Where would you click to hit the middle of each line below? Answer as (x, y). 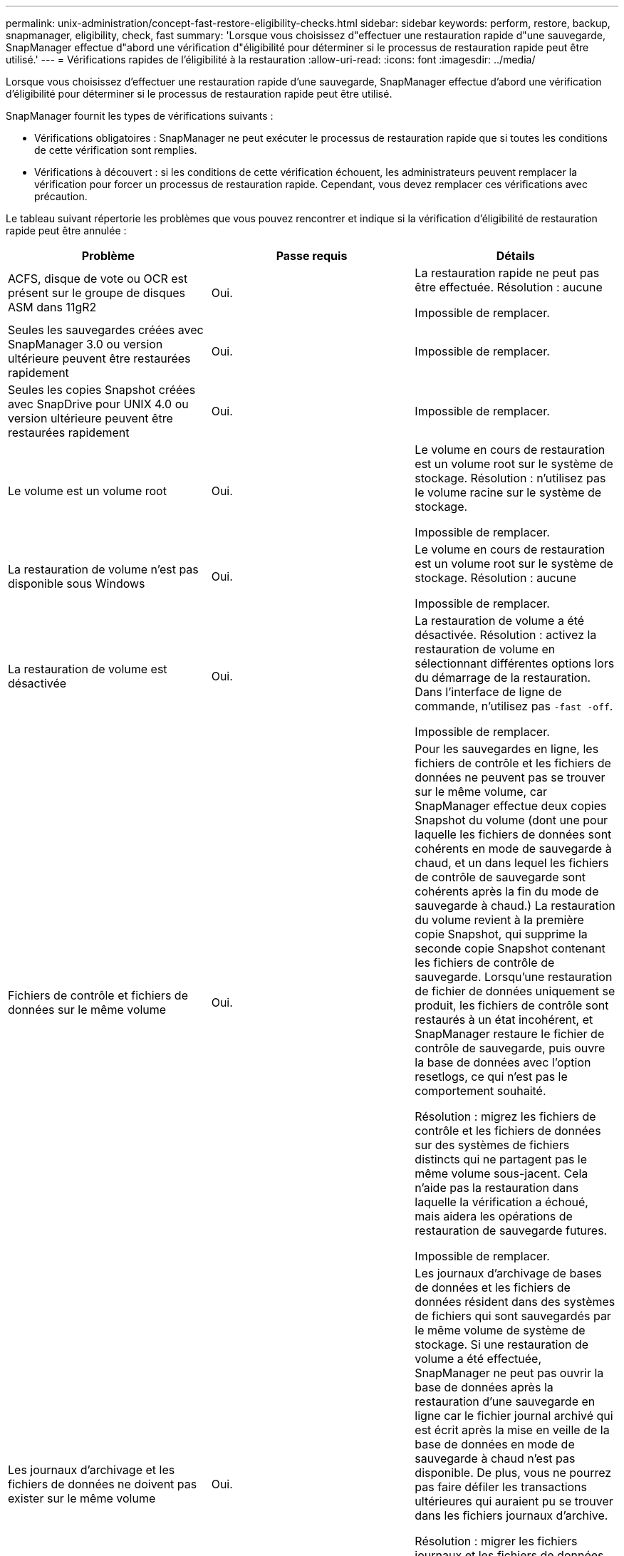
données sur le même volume (87, 1010)
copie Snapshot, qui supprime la (501, 934)
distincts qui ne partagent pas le (501, 1159)
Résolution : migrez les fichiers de (505, 1116)
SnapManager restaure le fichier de (510, 1034)
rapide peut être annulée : (66, 230)
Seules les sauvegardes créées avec (106, 330)
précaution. (61, 196)
